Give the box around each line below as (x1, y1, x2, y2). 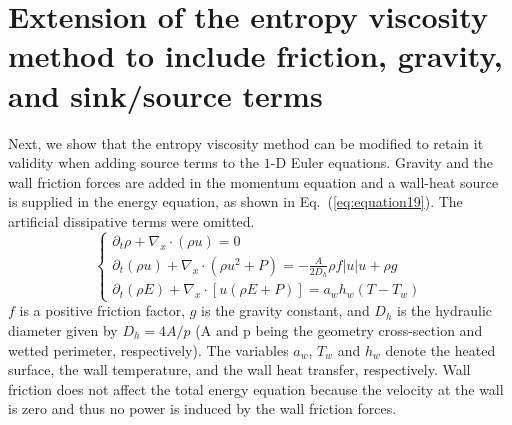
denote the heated (385, 339, 496, 360)
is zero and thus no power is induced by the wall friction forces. (8, 398, 397, 419)
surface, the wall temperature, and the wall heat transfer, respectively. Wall (8, 359, 471, 380)
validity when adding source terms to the (8, 152, 260, 173)
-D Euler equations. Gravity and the (270, 152, 494, 173)
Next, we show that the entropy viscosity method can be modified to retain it (8, 132, 484, 153)
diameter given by (8, 319, 118, 340)
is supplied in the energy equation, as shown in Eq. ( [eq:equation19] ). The (8, 191, 463, 212)
